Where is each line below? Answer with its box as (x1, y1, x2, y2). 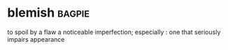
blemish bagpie (7, 5, 90, 21)
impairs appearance (7, 35, 65, 43)
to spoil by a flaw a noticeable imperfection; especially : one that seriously (7, 28, 221, 36)
